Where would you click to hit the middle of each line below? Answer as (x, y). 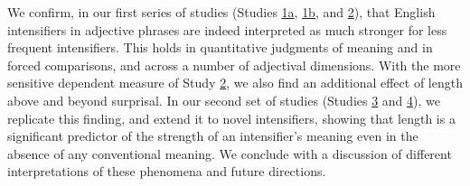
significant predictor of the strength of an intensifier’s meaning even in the (213, 136)
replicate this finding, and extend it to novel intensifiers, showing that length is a (231, 118)
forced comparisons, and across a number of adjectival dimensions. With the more (234, 65)
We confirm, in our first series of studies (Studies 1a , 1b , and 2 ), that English (221, 12)
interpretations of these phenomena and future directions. (167, 171)
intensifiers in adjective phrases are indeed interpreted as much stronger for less (227, 29)
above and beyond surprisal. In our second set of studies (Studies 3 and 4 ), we (224, 100)
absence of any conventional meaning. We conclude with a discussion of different (230, 153)
